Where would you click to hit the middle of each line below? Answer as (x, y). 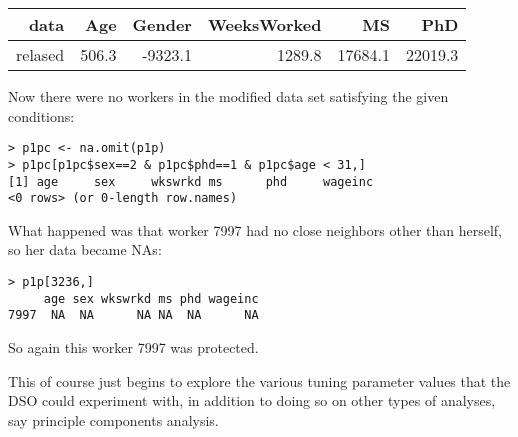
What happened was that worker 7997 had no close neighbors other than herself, (255, 229)
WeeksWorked (264, 24)
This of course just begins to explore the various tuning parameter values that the (259, 380)
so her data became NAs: (85, 249)
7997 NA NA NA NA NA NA (133, 315)
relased (40, 54)
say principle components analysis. (113, 419)
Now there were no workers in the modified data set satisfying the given (228, 96)
